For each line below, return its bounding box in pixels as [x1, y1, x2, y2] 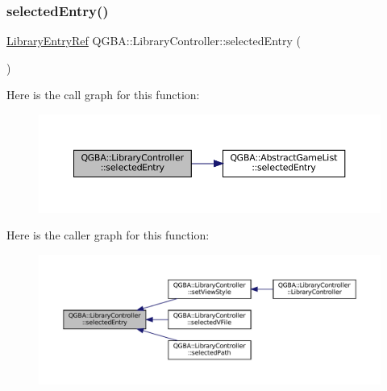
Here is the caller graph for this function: [6, 227, 210, 243]
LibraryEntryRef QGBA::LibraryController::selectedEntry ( [6, 32, 301, 49]
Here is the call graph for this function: [6, 86, 200, 103]
